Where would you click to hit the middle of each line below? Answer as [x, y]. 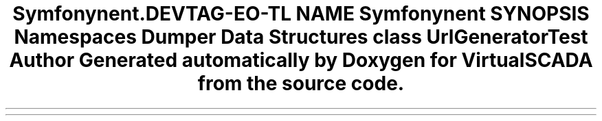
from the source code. [301, 83]
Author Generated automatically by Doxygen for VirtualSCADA [301, 60]
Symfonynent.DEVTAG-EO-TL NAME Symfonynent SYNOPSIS [301, 14]
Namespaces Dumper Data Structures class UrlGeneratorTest [301, 37]
